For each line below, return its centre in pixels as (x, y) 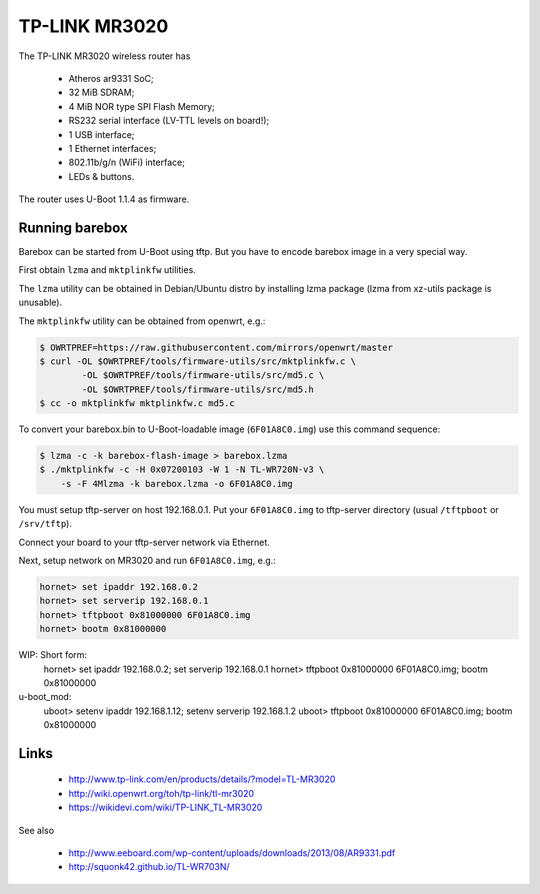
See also (36, 830)
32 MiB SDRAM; (101, 92)
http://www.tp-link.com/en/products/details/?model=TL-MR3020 (202, 779)
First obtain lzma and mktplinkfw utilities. (107, 270)
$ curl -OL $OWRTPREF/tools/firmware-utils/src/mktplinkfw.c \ (198, 361)
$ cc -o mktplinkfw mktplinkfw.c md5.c (137, 403)
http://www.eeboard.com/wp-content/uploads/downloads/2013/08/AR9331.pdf (232, 853)
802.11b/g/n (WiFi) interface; (126, 162)
